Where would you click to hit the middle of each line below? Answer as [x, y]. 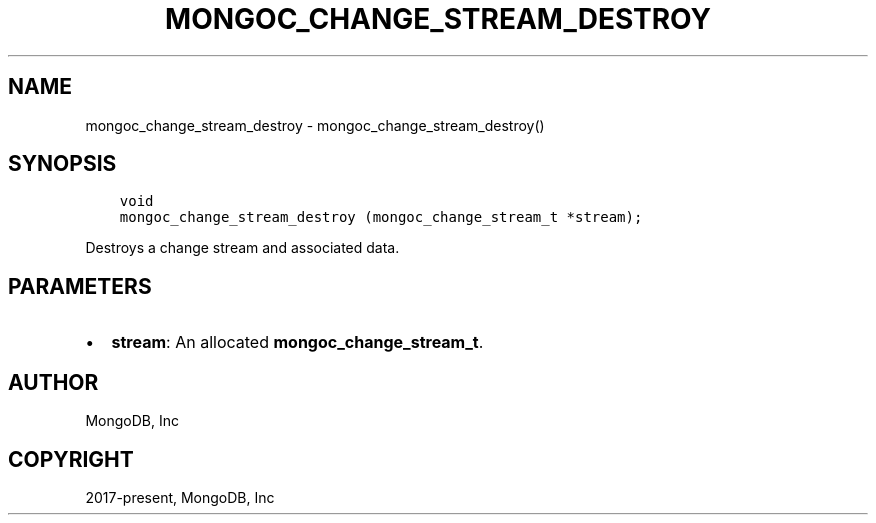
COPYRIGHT [71, 459]
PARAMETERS [80, 286]
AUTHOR [53, 382]
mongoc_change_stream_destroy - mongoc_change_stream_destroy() [315, 125]
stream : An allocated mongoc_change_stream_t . [297, 342]
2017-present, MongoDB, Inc [180, 497]
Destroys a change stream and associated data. [242, 248]
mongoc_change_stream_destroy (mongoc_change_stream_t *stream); [381, 217]
